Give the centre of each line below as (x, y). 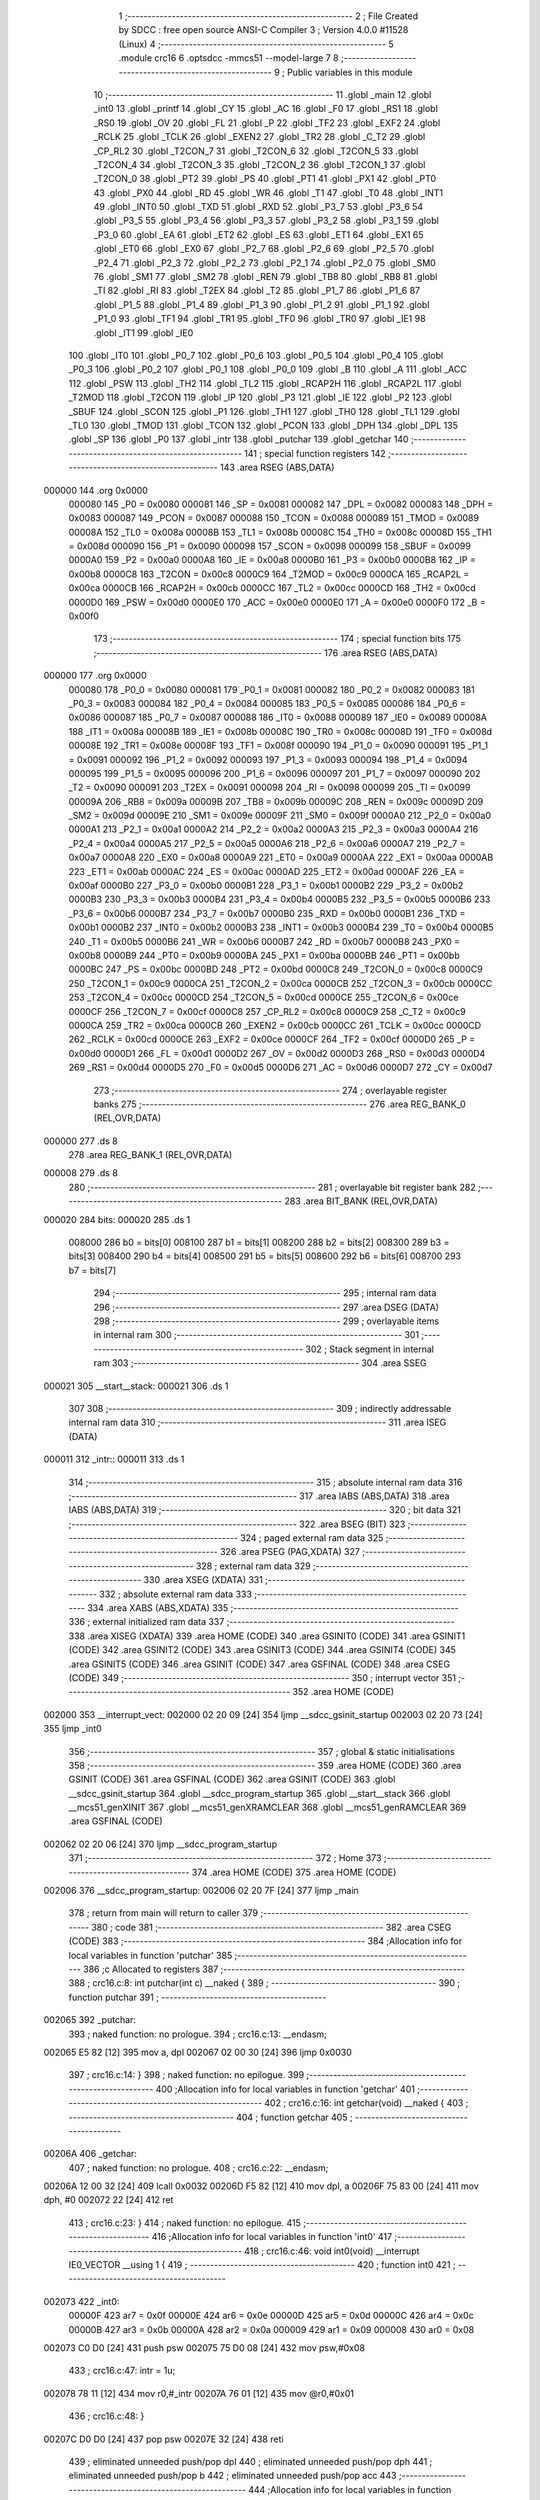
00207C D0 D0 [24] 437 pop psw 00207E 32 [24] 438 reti (163, 2439)
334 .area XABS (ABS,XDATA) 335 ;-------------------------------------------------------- (272, 1608)
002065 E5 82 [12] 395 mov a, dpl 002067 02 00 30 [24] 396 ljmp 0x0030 (197, 2052)
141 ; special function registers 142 (315, 453)
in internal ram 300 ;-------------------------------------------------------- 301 (256, 1335)
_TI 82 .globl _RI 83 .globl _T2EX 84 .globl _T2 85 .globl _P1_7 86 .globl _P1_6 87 (256, 291)
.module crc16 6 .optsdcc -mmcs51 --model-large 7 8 (228, 58)
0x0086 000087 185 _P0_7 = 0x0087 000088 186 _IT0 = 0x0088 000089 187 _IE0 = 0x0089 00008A (277, 717)
